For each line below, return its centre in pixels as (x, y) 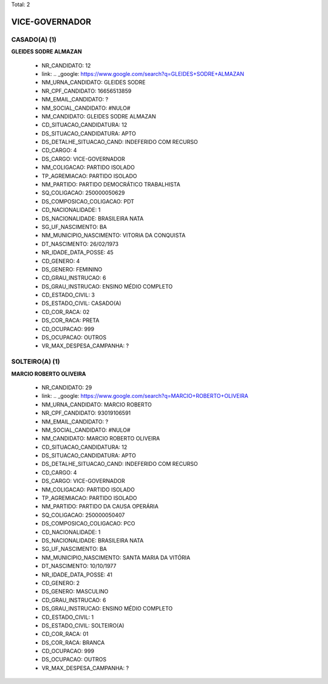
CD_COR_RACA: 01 (65, 634)
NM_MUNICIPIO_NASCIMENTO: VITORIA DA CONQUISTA (114, 235)
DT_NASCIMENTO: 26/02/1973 (80, 244)
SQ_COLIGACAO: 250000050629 (83, 193)
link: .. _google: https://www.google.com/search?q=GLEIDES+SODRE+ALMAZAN (143, 74)
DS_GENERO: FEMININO (72, 269)
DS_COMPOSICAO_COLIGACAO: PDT (88, 201)
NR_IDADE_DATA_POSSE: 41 (77, 575)
